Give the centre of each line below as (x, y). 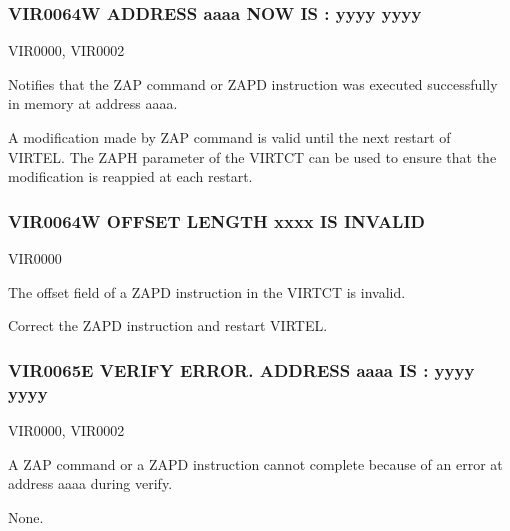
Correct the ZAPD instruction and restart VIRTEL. (168, 325)
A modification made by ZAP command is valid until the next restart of (229, 137)
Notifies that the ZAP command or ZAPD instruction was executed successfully (253, 83)
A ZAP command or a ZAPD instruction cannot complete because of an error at (255, 463)
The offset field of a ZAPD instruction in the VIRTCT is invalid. (207, 291)
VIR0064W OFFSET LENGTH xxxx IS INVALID (216, 220)
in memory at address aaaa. (93, 103)
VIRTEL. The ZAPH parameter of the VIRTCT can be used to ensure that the (252, 156)
